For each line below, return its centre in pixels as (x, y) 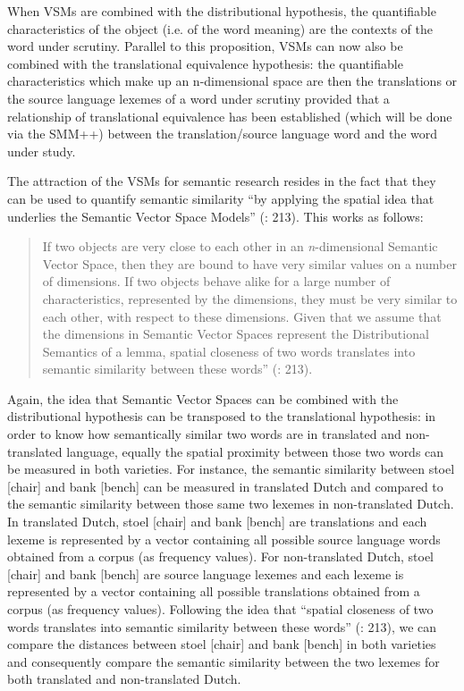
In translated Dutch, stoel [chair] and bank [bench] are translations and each (217, 522)
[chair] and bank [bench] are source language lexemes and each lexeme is (206, 573)
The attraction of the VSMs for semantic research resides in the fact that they (222, 181)
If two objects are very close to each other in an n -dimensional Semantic (240, 246)
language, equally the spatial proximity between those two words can (255, 451)
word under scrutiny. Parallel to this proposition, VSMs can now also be (205, 46)
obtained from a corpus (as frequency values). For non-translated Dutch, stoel (220, 556)
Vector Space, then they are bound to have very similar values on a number (249, 263)
